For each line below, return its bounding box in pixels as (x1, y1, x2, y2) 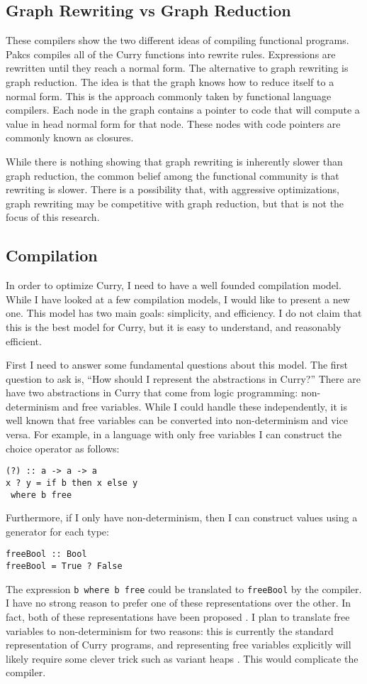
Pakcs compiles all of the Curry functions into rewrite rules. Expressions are (6, 46, 336, 61)
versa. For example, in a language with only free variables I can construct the (6, 427, 341, 442)
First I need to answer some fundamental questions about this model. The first (6, 357, 349, 372)
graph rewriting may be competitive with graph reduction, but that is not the (6, 195, 344, 210)
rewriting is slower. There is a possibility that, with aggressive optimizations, (6, 182, 339, 197)
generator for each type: (6, 523, 109, 538)
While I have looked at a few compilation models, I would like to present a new (6, 291, 350, 306)
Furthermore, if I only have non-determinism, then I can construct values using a (6, 510, 358, 525)
